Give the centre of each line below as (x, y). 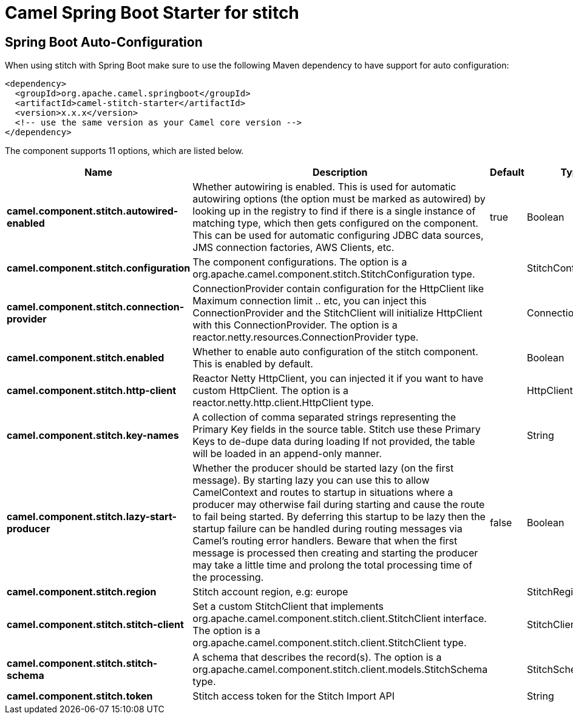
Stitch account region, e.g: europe (270, 592)
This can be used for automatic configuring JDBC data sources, (338, 236)
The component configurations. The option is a (300, 262)
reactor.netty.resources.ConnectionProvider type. (306, 337)
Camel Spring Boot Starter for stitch (152, 13)
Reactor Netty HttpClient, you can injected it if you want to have (338, 379)
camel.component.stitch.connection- (96, 307)
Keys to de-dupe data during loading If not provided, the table (334, 442)
